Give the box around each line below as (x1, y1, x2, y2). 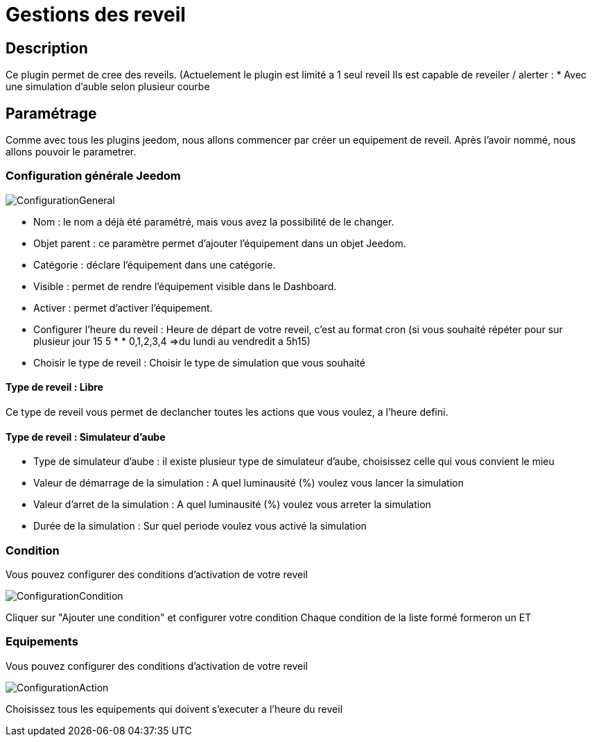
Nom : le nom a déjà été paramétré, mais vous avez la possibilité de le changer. (33, 215, 394, 228)
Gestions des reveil (6, 3, 186, 26)
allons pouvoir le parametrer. (6, 146, 137, 158)
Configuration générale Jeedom (6, 169, 181, 183)
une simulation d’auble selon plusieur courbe (6, 81, 210, 93)
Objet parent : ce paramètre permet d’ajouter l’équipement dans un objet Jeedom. (33, 237, 406, 249)
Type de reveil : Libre (6, 381, 103, 394)
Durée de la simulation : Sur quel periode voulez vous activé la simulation (33, 520, 367, 532)
